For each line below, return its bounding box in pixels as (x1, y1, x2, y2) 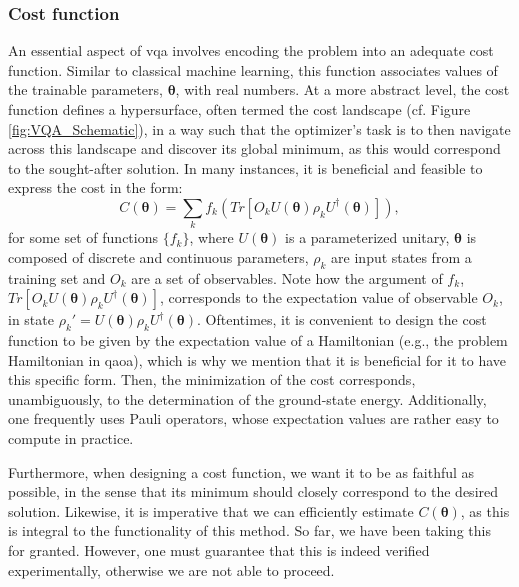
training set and (8, 267, 106, 288)
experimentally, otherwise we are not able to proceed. (8, 559, 335, 580)
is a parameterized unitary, (285, 227, 450, 248)
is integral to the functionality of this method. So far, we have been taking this (8, 520, 491, 541)
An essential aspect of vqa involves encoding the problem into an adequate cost (8, 40, 494, 61)
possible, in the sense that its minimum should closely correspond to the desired (8, 481, 499, 502)
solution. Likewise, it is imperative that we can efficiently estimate (8, 500, 414, 521)
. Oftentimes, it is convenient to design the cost (197, 309, 487, 330)
